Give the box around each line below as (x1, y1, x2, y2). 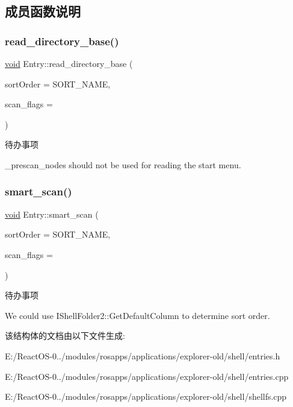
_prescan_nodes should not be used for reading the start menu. (5, 158, 241, 171)
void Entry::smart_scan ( (5, 207, 99, 220)
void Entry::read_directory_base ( (5, 57, 133, 69)
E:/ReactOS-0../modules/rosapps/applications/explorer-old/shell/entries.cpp (5, 370, 289, 382)
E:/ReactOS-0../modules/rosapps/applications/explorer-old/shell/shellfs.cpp (5, 390, 287, 403)
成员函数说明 (5, 2, 81, 21)
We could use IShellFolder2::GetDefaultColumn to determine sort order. (5, 309, 270, 321)
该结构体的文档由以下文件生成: (5, 329, 125, 342)
